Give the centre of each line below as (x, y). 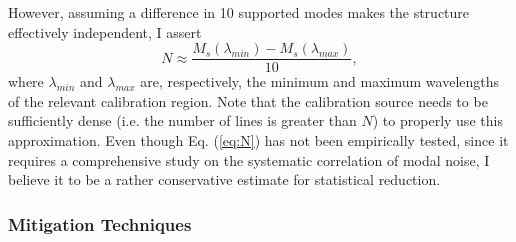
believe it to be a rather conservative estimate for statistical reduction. (224, 179)
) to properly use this (437, 120)
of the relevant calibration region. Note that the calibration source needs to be (248, 100)
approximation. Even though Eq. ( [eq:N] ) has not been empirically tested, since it (258, 140)
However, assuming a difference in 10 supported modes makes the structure (239, 12)
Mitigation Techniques (100, 223)
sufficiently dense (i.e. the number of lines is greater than (182, 120)
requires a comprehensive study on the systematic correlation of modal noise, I (249, 159)
